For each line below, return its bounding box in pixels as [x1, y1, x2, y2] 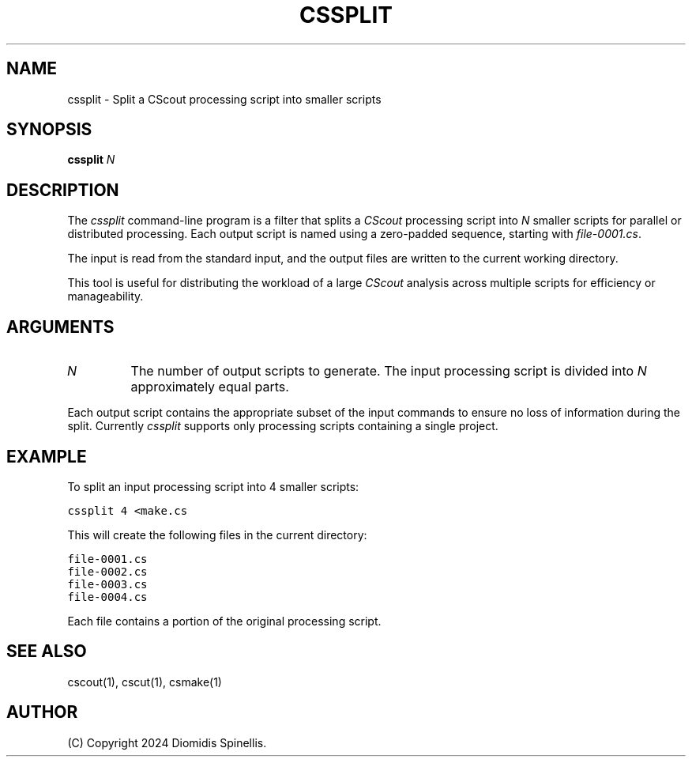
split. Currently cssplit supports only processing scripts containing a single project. [67, 419, 498, 433]
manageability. [67, 289, 144, 304]
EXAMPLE [6, 446, 87, 466]
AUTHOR [6, 702, 78, 723]
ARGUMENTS [6, 316, 115, 337]
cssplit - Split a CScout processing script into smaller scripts [67, 92, 382, 106]
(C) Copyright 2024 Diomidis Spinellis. [67, 735, 267, 750]
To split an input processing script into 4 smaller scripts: [67, 479, 359, 493]
